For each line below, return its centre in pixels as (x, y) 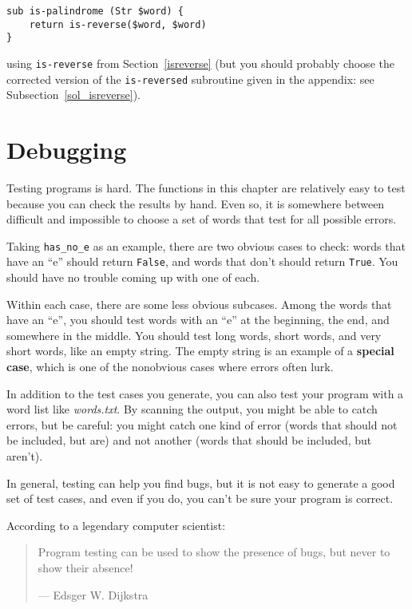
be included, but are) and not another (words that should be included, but (189, 440)
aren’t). (25, 456)
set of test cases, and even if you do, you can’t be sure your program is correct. (200, 498)
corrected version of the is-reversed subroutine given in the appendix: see (190, 79)
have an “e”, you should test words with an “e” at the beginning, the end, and (198, 320)
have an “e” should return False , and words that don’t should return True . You (202, 261)
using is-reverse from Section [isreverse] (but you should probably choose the (200, 63)
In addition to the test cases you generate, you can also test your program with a (205, 393)
